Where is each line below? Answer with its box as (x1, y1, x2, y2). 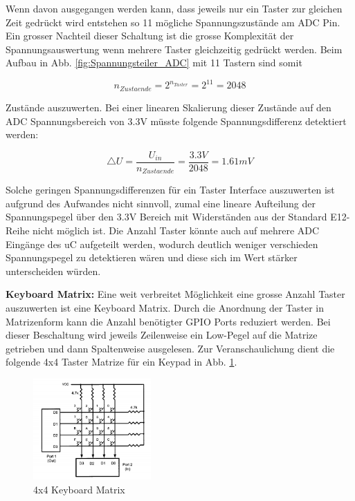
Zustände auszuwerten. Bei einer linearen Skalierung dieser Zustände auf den (6, 100, 331, 114)
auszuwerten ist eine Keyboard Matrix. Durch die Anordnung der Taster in (6, 300, 325, 314)
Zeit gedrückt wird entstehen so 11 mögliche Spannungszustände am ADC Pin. (6, 15, 340, 29)
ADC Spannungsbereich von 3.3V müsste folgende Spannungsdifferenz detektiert (6, 113, 347, 128)
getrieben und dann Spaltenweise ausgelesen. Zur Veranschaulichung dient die (6, 341, 335, 355)
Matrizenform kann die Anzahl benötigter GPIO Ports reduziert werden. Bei (6, 314, 331, 328)
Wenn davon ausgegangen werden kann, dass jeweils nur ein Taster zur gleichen (6, 1, 343, 15)
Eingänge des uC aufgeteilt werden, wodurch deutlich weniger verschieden (6, 236, 318, 251)
